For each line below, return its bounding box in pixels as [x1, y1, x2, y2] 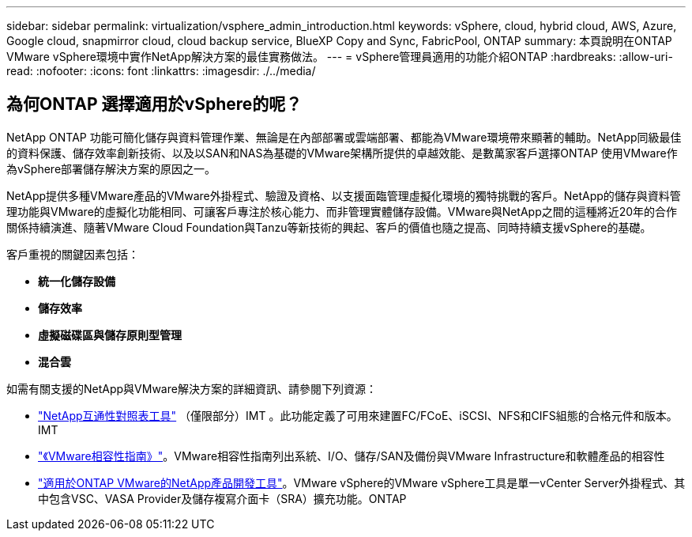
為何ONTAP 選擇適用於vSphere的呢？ [6, 94, 303, 115]
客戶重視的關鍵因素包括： [6, 247, 139, 261]
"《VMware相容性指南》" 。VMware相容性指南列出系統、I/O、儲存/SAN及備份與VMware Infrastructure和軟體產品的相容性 [38, 448, 665, 463]
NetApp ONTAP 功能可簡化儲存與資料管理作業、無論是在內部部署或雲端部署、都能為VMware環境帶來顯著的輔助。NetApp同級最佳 [6, 130, 682, 144]
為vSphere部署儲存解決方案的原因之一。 [6, 161, 216, 176]
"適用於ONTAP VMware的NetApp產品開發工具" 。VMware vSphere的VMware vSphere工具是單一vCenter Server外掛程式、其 [38, 475, 686, 490]
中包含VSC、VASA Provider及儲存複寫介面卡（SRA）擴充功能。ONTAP [38, 491, 407, 505]
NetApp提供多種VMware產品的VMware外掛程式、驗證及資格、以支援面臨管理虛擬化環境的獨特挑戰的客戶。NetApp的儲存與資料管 [6, 188, 681, 202]
